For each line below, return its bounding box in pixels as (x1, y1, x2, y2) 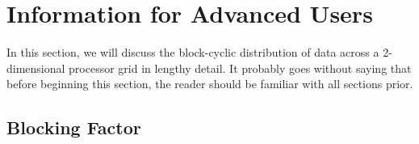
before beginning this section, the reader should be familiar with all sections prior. (6, 75, 413, 92)
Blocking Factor (6, 115, 141, 140)
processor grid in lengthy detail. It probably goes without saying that (69, 59, 412, 76)
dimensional (6, 59, 65, 76)
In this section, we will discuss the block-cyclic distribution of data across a (6, 44, 379, 61)
